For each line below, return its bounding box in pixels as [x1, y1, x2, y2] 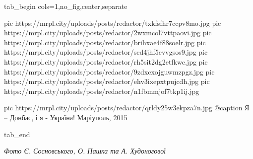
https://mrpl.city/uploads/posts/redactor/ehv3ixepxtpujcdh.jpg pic [4, 76, 210, 86]
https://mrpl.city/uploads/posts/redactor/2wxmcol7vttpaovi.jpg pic [4, 27, 212, 38]
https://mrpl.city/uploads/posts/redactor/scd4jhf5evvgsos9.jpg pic [4, 47, 208, 57]
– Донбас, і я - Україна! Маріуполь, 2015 [4, 112, 127, 122]
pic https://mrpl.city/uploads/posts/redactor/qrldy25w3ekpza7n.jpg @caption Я [4, 102, 250, 113]
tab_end [4, 129, 30, 139]
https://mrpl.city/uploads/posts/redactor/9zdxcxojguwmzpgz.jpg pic [4, 66, 215, 77]
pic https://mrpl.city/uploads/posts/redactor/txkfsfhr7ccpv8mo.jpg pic [4, 17, 221, 28]
